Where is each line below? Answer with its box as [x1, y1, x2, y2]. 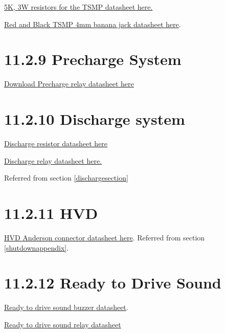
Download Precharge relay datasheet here [4, 78, 134, 89]
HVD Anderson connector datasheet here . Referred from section [4, 232, 205, 242]
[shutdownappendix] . [4, 242, 69, 253]
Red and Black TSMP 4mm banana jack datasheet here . [4, 18, 181, 29]
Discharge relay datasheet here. [4, 155, 102, 166]
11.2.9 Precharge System [4, 49, 182, 70]
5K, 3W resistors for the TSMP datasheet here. [4, 2, 153, 12]
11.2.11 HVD [4, 203, 98, 223]
